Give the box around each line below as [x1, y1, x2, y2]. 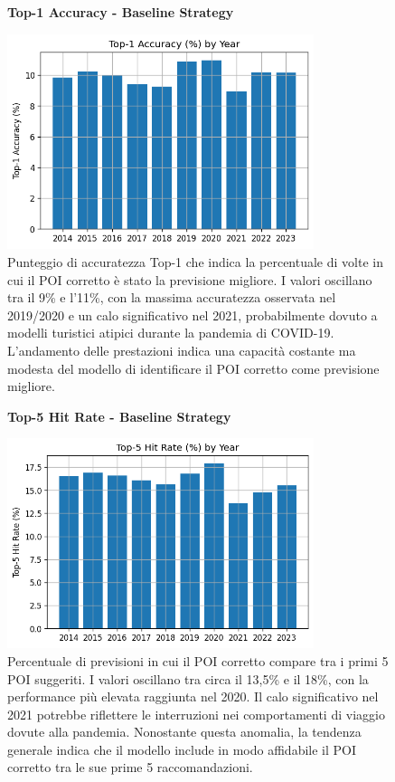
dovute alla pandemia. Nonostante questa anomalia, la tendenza [7, 722, 362, 741]
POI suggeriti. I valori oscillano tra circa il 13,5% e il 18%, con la [7, 669, 369, 688]
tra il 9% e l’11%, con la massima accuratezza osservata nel [7, 288, 336, 307]
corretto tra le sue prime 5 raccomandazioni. [7, 758, 253, 777]
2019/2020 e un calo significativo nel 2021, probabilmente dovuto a [7, 305, 378, 324]
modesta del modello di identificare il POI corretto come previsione [7, 358, 380, 377]
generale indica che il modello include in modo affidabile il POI [7, 739, 357, 758]
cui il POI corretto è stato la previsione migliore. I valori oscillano [7, 270, 372, 289]
